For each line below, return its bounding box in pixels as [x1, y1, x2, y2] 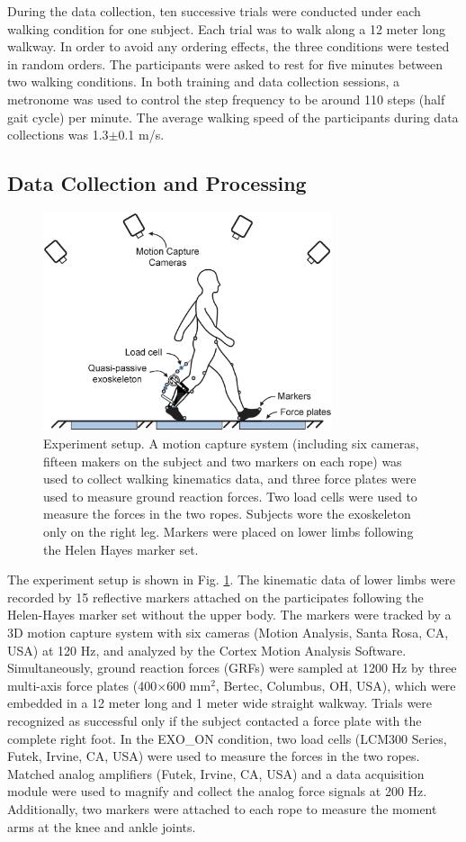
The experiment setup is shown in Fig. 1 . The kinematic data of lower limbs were [7, 570, 455, 589]
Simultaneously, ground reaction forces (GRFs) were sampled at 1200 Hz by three [7, 658, 457, 677]
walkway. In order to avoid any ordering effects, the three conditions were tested [7, 37, 450, 56]
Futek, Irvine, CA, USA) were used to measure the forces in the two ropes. [7, 747, 420, 765]
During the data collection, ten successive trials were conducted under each [7, 2, 421, 20]
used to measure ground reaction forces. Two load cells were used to [43, 486, 417, 505]
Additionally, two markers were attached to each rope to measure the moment [7, 799, 437, 818]
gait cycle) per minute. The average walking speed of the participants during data [7, 107, 459, 126]
